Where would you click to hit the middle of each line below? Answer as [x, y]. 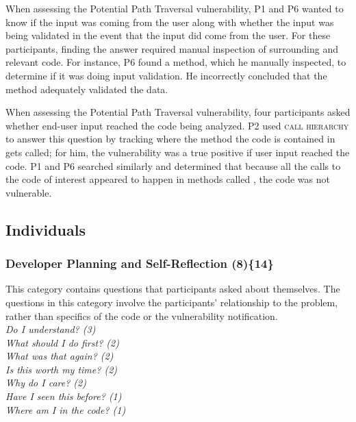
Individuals [46, 229]
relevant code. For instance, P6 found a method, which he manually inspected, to [176, 62]
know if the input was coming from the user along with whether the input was [170, 22]
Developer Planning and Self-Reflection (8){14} [140, 263]
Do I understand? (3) [51, 329]
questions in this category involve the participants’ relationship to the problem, [172, 302]
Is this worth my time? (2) [62, 369]
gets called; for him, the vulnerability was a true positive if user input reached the [178, 152]
